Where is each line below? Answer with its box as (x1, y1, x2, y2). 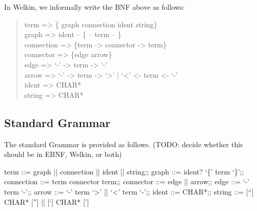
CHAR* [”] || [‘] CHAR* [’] (4, 196, 89, 207)
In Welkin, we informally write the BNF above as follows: (4, 2, 185, 12)
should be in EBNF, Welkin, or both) (4, 149, 122, 160)
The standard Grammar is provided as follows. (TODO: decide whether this (4, 138, 243, 149)
